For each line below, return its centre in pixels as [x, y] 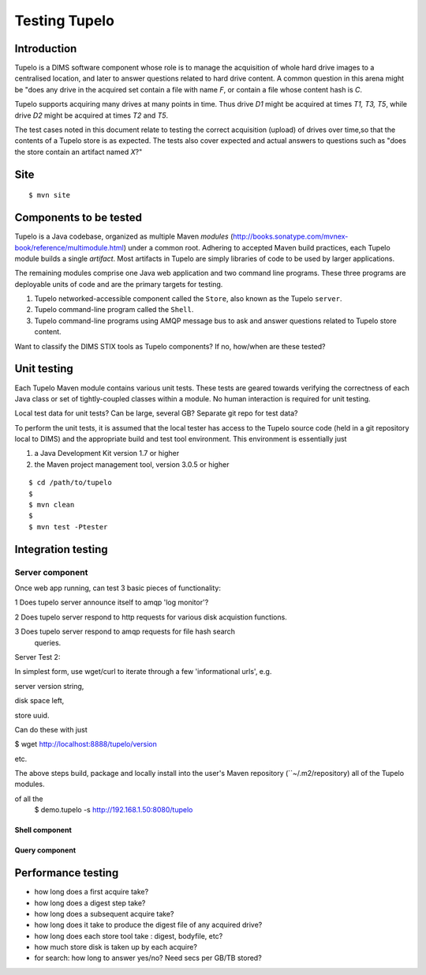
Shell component [43, 830]
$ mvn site [50, 195]
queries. [48, 642]
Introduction [46, 49]
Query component [45, 850]
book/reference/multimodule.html [69, 247]
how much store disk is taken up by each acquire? [116, 947]
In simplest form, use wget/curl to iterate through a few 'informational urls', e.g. [143, 672]
